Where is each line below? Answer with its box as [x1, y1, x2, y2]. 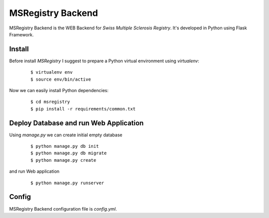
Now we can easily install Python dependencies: [9, 88, 109, 94]
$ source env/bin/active [30, 76, 91, 82]
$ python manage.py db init [30, 143, 99, 149]
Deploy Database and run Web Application [9, 118, 144, 127]
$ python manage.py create [30, 157, 97, 163]
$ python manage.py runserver [30, 180, 105, 186]
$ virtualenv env [30, 70, 73, 75]
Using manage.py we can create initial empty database [9, 132, 123, 138]
